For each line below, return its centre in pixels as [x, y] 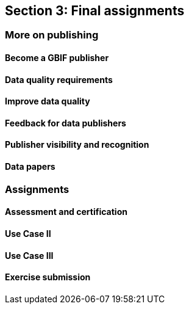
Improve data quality [48, 101]
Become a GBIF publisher [57, 58]
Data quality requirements [59, 79]
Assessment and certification [66, 212]
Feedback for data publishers [66, 123]
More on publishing [52, 35]
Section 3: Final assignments [95, 11]
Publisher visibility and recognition [77, 145]
